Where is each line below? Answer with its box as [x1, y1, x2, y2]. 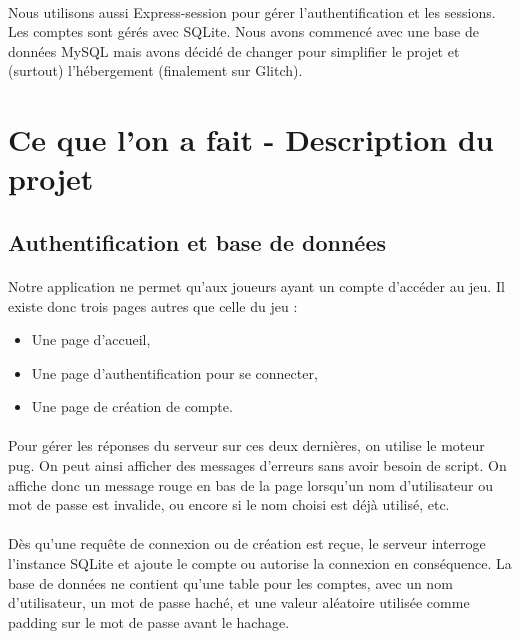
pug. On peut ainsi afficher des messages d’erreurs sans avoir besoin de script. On [8, 455, 507, 476]
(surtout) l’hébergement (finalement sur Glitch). [8, 60, 303, 81]
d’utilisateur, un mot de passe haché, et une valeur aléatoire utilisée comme [8, 592, 470, 613]
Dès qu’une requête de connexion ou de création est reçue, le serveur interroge [8, 533, 486, 554]
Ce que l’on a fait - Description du [8, 119, 494, 160]
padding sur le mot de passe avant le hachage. [8, 611, 290, 632]
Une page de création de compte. [31, 396, 233, 417]
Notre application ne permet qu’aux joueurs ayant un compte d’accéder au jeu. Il [8, 275, 505, 296]
